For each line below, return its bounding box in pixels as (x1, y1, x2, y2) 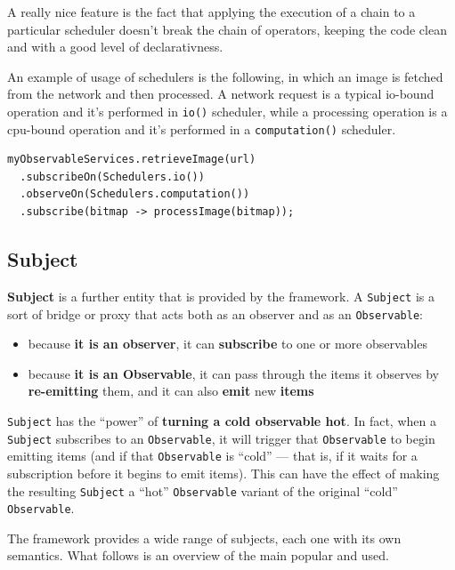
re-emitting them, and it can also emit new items (28, 381, 314, 400)
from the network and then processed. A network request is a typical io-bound (7, 84, 435, 103)
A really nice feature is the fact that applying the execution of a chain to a (7, 3, 416, 20)
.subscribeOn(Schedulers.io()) (20, 170, 205, 183)
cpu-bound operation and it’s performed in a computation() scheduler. (7, 119, 396, 138)
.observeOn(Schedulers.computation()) (20, 188, 250, 201)
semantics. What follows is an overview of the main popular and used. (7, 546, 390, 565)
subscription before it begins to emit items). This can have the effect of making (7, 463, 440, 482)
